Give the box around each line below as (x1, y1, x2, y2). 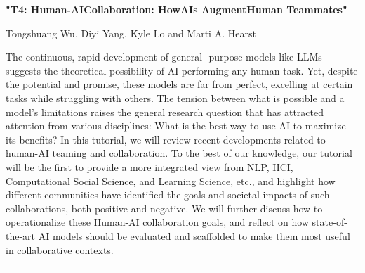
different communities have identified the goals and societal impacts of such (6, 187, 330, 202)
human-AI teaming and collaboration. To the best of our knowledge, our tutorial (6, 146, 352, 160)
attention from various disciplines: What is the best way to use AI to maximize (6, 118, 346, 133)
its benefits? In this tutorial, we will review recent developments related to (6, 132, 326, 146)
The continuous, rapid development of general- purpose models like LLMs (6, 49, 322, 64)
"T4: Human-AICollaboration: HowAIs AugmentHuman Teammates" (6, 2, 347, 16)
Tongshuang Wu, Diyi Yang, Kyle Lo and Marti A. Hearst (6, 25, 256, 40)
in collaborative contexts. (6, 242, 114, 257)
